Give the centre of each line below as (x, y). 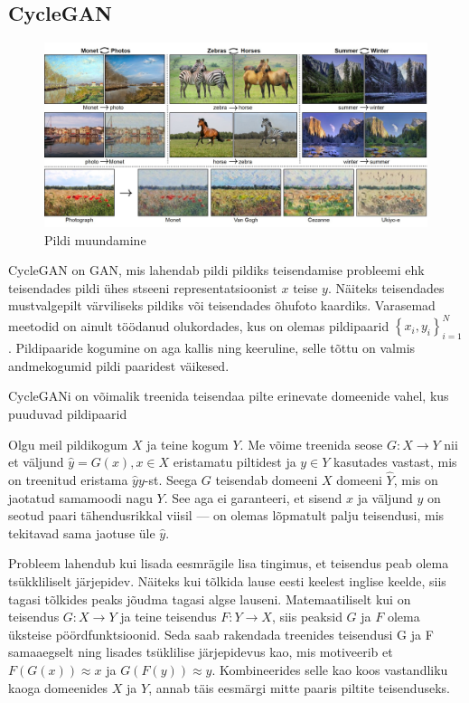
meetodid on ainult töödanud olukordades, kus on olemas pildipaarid (199, 325)
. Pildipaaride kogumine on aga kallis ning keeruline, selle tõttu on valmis (212, 348)
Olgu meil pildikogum (68, 444)
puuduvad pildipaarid (68, 413)
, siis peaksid (307, 617)
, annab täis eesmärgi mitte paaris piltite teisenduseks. (299, 687)
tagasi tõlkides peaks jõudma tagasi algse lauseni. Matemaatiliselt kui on (210, 598)
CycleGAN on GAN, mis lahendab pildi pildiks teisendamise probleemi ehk (216, 270)
